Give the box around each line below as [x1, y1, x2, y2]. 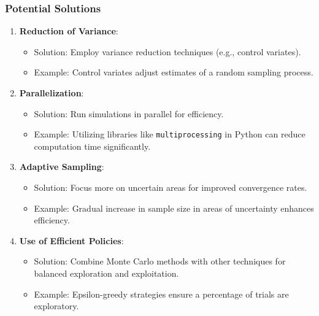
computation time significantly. [34, 139, 151, 152]
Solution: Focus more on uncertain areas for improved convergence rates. [34, 181, 307, 194]
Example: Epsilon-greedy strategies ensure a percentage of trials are [34, 287, 289, 300]
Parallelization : [19, 87, 84, 99]
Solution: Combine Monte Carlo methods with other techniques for [34, 255, 286, 268]
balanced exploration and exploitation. [34, 267, 179, 279]
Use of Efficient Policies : [19, 234, 124, 247]
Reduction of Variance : [19, 25, 118, 37]
